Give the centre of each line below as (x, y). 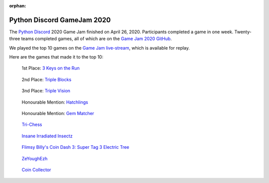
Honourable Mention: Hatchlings (55, 102)
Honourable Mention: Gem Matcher (58, 114)
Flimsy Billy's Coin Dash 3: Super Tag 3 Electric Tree (75, 147)
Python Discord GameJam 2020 (60, 20)
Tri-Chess (32, 124)
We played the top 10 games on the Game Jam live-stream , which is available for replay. (100, 48)
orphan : (18, 6)
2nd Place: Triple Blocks (47, 79)
